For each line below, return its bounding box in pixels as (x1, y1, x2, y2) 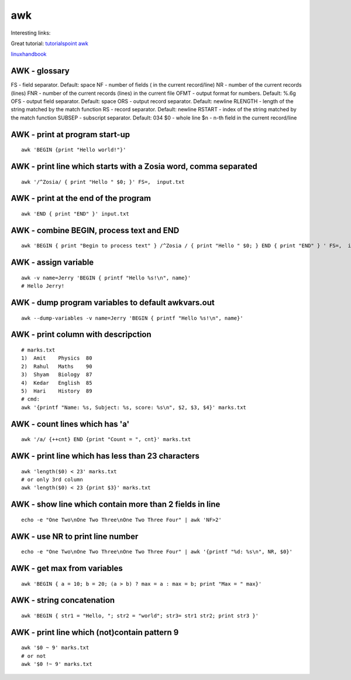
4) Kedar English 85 (21, 380, 92, 386)
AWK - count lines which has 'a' (11, 419, 130, 429)
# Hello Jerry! (21, 283, 65, 289)
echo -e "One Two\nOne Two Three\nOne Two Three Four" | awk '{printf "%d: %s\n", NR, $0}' (21, 548, 292, 555)
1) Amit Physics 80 (21, 355, 92, 361)
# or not (21, 652, 46, 659)
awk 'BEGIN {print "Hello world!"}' (21, 146, 126, 153)
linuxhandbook (11, 50, 47, 58)
